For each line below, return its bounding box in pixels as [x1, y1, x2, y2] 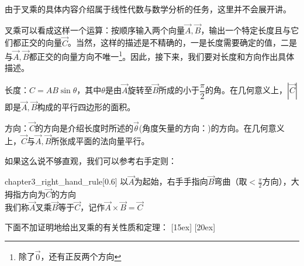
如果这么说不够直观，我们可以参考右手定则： [5, 154, 177, 166]
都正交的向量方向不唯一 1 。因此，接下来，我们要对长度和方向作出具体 [29, 49, 295, 62]
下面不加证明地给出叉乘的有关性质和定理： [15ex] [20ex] [5, 220, 216, 233]
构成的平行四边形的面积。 [37, 101, 136, 113]
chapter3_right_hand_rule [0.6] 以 [5, 175, 129, 187]
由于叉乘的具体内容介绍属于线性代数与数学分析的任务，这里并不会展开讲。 [5, 3, 291, 15]
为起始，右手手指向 [134, 175, 208, 187]
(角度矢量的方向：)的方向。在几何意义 [139, 122, 285, 134]
